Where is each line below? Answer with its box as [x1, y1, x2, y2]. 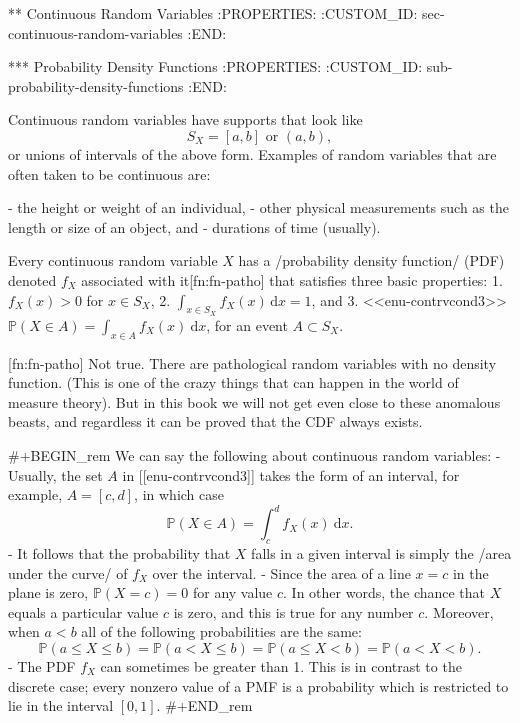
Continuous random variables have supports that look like [8, 109, 363, 130]
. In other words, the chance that [283, 582, 486, 603]
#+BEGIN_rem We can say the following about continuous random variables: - [8, 444, 501, 465]
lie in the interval [8, 695, 114, 716]
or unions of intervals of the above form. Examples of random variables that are [8, 143, 497, 164]
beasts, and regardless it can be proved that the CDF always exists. [8, 411, 423, 432]
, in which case [134, 484, 225, 505]
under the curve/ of [8, 562, 128, 583]
